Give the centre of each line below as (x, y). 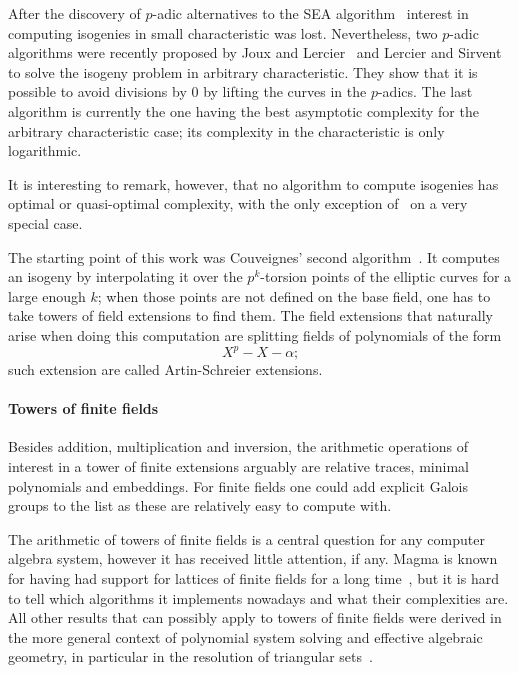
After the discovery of (74, 13)
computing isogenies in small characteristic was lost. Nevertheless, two (223, 32)
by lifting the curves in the (285, 91)
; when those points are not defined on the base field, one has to (294, 295)
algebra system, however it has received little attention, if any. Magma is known (253, 558)
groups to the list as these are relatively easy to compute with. (200, 505)
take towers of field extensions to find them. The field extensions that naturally (251, 315)
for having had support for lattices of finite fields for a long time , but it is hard (253, 577)
